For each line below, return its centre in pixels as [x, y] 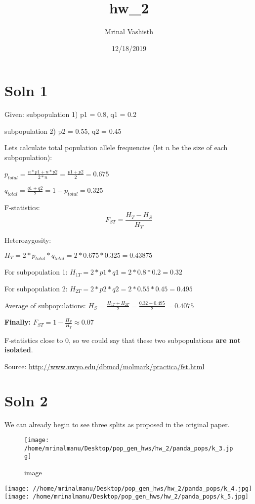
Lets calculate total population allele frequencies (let [84, 147]
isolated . [19, 350]
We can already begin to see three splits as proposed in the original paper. [117, 424]
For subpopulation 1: [36, 272]
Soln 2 [26, 400]
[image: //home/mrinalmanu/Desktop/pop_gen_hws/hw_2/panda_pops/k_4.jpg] [128, 488]
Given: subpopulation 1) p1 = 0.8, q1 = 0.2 [70, 114]
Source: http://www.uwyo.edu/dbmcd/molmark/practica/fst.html [105, 366]
